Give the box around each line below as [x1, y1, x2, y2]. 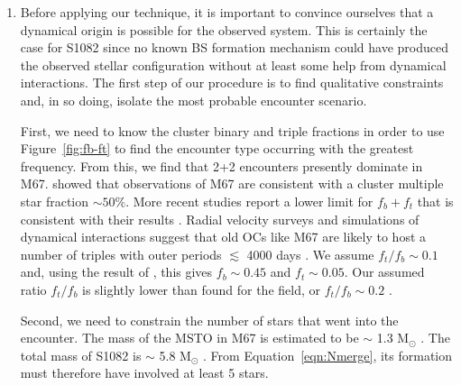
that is [417, 191, 454, 210]
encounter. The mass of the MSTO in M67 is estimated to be [20, 328, 359, 347]
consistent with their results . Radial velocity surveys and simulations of [20, 209, 420, 228]
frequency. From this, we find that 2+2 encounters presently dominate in [20, 156, 423, 175]
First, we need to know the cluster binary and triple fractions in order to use [20, 121, 445, 140]
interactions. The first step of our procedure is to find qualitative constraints [20, 73, 444, 92]
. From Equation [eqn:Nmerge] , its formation [203, 345, 453, 364]
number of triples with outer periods [20, 244, 222, 263]
